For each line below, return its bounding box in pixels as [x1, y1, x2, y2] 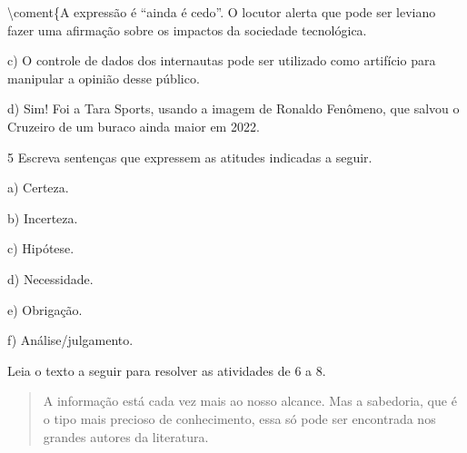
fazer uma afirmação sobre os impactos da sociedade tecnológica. [7, 20, 367, 39]
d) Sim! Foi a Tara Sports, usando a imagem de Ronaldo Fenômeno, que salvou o [7, 99, 460, 118]
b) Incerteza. [7, 208, 78, 227]
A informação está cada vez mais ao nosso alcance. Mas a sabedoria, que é [43, 391, 457, 410]
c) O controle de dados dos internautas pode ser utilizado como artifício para [7, 51, 436, 70]
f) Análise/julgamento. [7, 330, 134, 350]
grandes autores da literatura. [43, 427, 209, 446]
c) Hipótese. [7, 239, 75, 258]
